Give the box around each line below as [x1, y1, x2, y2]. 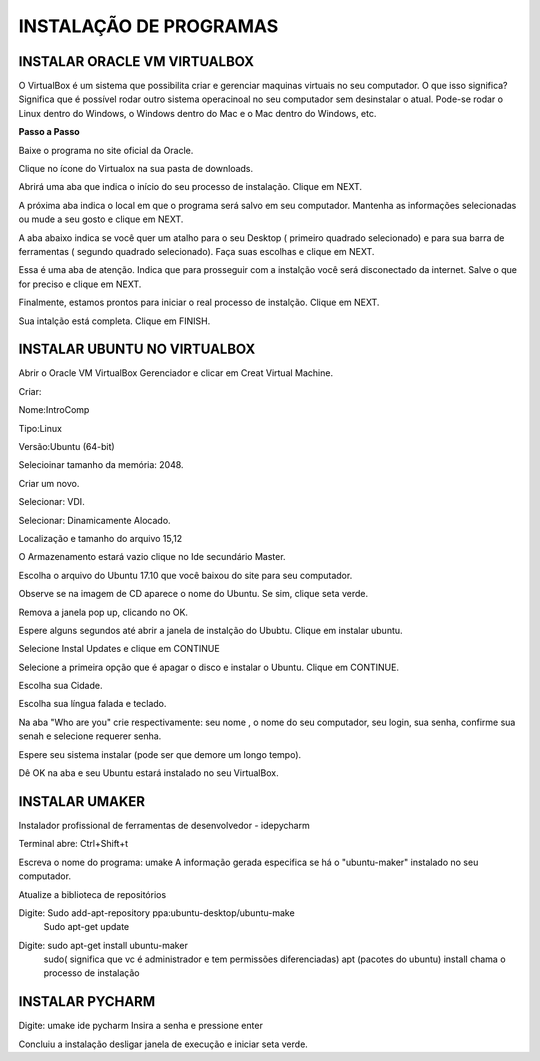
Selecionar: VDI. [18, 496, 85, 508]
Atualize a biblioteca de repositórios [18, 888, 167, 900]
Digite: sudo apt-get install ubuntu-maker [18, 939, 189, 951]
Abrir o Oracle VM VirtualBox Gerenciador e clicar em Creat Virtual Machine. [18, 367, 334, 379]
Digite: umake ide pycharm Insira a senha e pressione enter [18, 1020, 264, 1032]
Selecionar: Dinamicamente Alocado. [18, 514, 171, 526]
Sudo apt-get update [43, 921, 130, 933]
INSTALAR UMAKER [18, 793, 145, 810]
